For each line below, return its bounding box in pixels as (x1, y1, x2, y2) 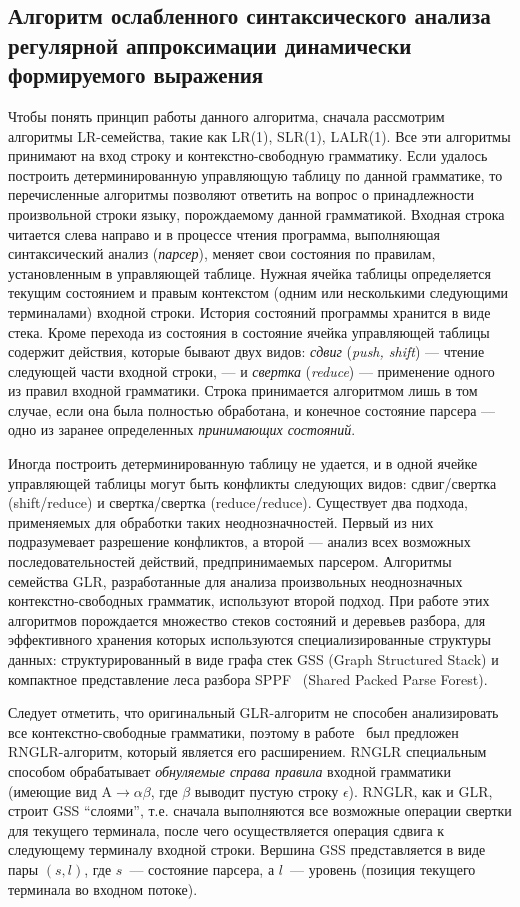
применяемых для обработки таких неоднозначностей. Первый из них (8, 511, 434, 532)
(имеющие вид (8, 780, 97, 801)
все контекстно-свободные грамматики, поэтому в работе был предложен (8, 721, 459, 742)
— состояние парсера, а (129, 858, 275, 879)
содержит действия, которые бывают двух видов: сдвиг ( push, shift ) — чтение (8, 341, 485, 362)
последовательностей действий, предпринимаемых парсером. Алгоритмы (8, 551, 452, 572)
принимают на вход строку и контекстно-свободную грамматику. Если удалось (8, 145, 488, 166)
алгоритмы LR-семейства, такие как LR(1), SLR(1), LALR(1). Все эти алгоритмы (8, 125, 511, 146)
